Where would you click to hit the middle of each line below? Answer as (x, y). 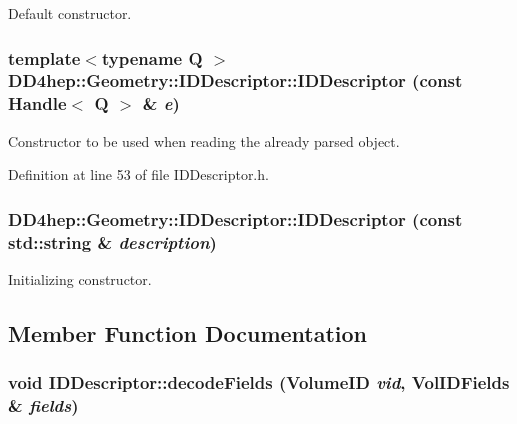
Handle (37, 103)
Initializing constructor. (80, 278)
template (44, 57)
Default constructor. (70, 13)
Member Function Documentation (188, 332)
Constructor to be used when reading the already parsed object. (204, 140)
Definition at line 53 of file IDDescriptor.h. (138, 174)
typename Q (152, 57)
